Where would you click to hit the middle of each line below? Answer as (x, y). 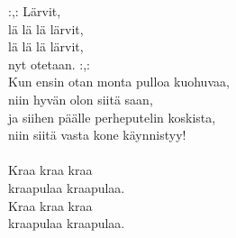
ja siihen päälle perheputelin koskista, (112, 117)
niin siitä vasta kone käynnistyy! (97, 135)
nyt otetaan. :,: (50, 64)
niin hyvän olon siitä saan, (81, 99)
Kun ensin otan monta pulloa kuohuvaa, (119, 82)
